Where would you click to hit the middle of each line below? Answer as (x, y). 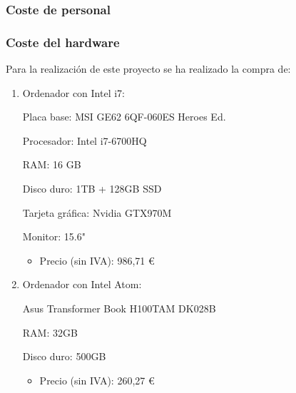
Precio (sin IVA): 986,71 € (97, 260)
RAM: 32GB (50, 332)
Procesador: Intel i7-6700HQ (85, 140)
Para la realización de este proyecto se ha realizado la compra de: (148, 69)
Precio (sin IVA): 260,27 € (97, 380)
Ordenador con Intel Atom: (82, 284)
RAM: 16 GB (52, 164)
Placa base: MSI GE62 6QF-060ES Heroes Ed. (124, 117)
